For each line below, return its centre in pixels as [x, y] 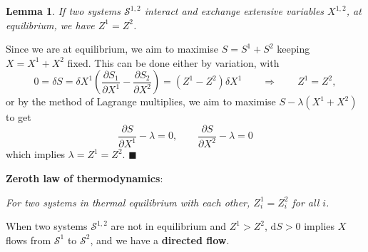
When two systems [47, 226]
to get [19, 117]
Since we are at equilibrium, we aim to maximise [112, 49]
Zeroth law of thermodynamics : [85, 178]
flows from [29, 240]
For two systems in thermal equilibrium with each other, [128, 202]
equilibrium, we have [50, 25]
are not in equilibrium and [169, 226]
